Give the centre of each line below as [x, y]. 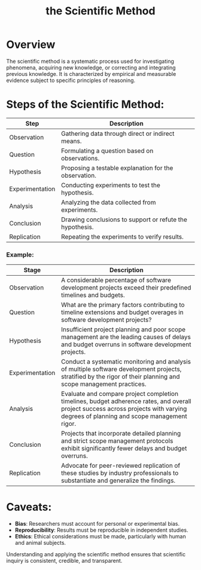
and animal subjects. [40, 543]
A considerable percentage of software [116, 281]
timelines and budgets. [93, 295]
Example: [20, 254]
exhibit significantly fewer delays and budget [124, 449]
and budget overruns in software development [126, 345]
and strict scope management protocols [117, 441]
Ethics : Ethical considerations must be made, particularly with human [100, 537]
